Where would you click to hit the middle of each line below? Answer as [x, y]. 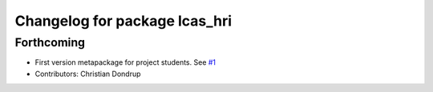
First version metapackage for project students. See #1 [125, 62]
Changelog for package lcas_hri [123, 21]
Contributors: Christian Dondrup [88, 74]
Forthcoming [50, 42]
